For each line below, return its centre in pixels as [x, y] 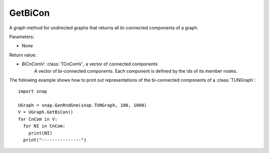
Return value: [23, 55]
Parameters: [22, 37]
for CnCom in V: [38, 119]
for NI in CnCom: [44, 126]
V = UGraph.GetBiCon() [46, 112]
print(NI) [40, 133]
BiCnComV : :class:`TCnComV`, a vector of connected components [90, 64]
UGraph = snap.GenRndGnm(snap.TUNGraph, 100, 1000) [82, 105]
